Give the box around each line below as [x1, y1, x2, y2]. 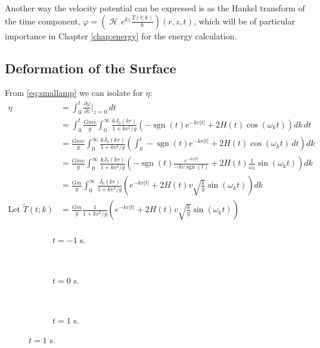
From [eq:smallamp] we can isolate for [5, 86, 143, 99]
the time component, [5, 14, 80, 27]
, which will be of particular [193, 14, 295, 27]
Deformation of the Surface [5, 58, 176, 77]
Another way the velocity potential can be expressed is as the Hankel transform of [5, 2, 305, 14]
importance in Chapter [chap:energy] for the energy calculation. [5, 29, 237, 42]
